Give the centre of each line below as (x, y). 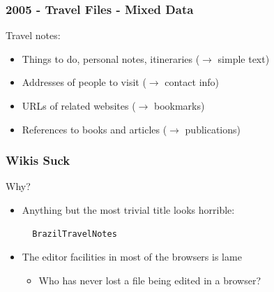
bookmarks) (179, 105)
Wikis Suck (38, 160)
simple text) (244, 58)
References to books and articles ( (94, 129)
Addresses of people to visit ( (84, 82)
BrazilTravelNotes (75, 234)
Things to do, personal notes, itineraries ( (111, 58)
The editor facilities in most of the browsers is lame (132, 257)
